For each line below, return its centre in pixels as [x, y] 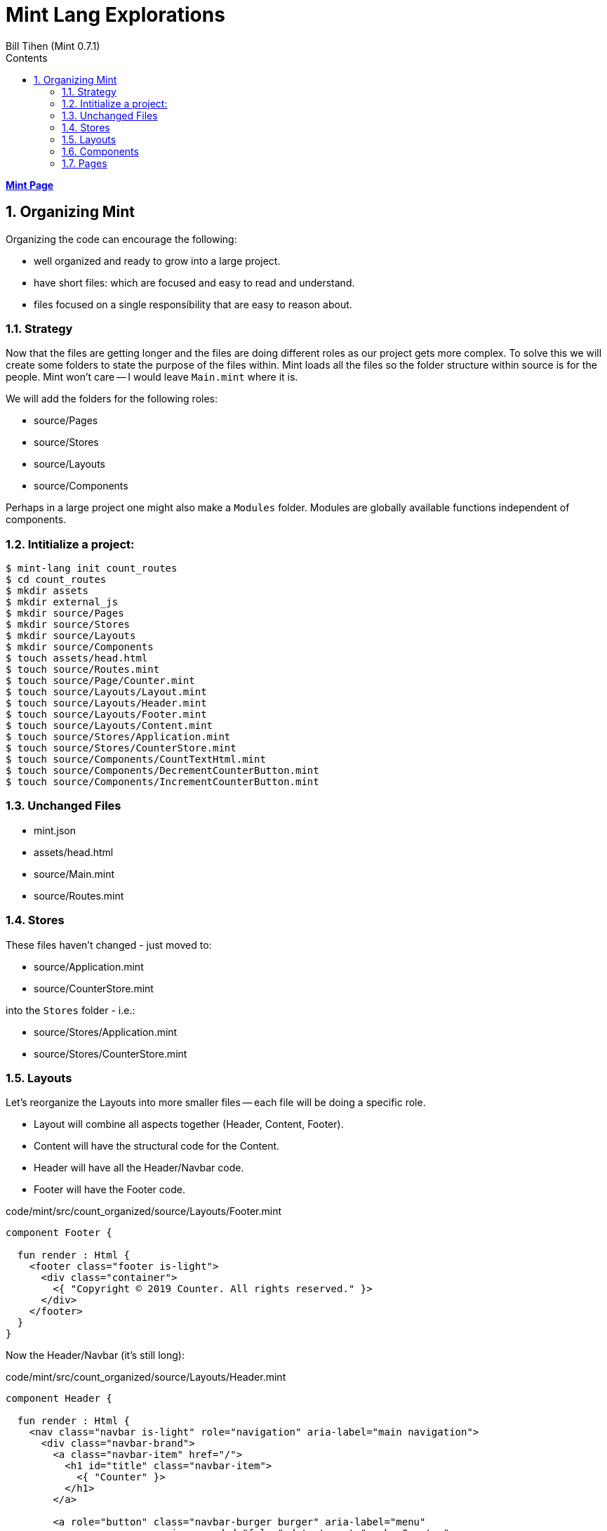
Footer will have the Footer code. [109, 1190]
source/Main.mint [74, 874]
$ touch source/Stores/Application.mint [118, 737]
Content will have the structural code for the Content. [157, 1146]
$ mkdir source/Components [80, 647]
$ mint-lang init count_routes [92, 569]
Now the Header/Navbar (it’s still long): [95, 1355]
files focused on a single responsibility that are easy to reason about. [193, 304]
